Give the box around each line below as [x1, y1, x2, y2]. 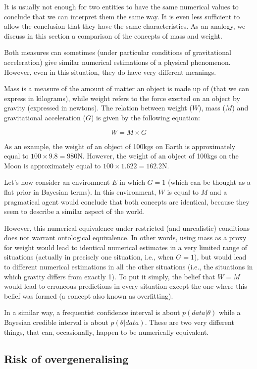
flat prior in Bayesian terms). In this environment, [4, 186, 156, 197]
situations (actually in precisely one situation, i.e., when [4, 252, 174, 262]
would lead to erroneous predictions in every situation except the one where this [4, 281, 247, 291]
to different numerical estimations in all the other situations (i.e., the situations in [4, 262, 253, 272]
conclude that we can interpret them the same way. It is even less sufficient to [4, 11, 240, 21]
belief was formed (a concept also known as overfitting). [4, 290, 173, 301]
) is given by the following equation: [91, 112, 200, 122]
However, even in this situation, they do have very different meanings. [4, 66, 216, 77]
